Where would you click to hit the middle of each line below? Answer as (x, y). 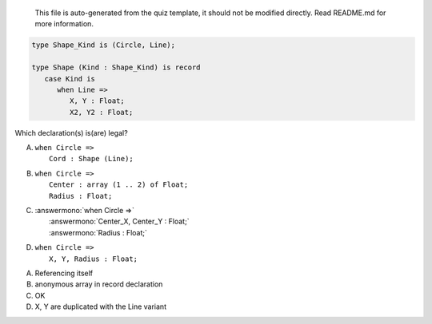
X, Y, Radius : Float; (94, 259)
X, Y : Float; (97, 101)
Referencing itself (64, 273)
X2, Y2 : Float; (101, 112)
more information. (64, 24)
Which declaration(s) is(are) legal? (71, 132)
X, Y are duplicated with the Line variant (101, 306)
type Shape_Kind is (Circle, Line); (104, 45)
